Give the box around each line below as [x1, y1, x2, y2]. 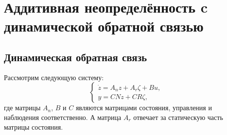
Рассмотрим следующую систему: [4, 72, 104, 82]
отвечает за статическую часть [133, 112, 223, 122]
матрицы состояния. [4, 121, 63, 132]
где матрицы [4, 102, 41, 113]
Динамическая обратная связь [4, 49, 147, 64]
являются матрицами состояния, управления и [75, 102, 212, 113]
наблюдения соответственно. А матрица [4, 112, 122, 122]
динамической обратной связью [4, 16, 204, 36]
